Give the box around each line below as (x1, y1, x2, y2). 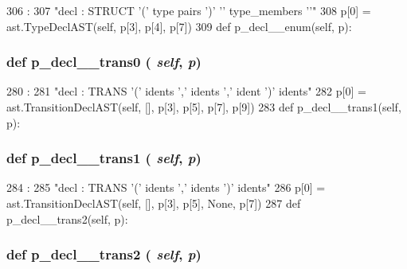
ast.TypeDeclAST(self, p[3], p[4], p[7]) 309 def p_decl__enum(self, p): (6, 18, 352, 34)
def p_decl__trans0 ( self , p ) (6, 52, 202, 72)
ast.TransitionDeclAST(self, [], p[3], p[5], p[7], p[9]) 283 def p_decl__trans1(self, (6, 99, 401, 115)
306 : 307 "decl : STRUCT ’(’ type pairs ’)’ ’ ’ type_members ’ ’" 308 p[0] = (6, 2, 371, 18)
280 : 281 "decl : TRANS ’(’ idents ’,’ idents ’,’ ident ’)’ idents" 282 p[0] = (6, 83, 366, 99)
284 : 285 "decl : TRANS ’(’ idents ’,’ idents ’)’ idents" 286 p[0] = (6, 179, 326, 196)
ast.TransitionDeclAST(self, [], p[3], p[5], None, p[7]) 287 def (6, 195, 301, 211)
